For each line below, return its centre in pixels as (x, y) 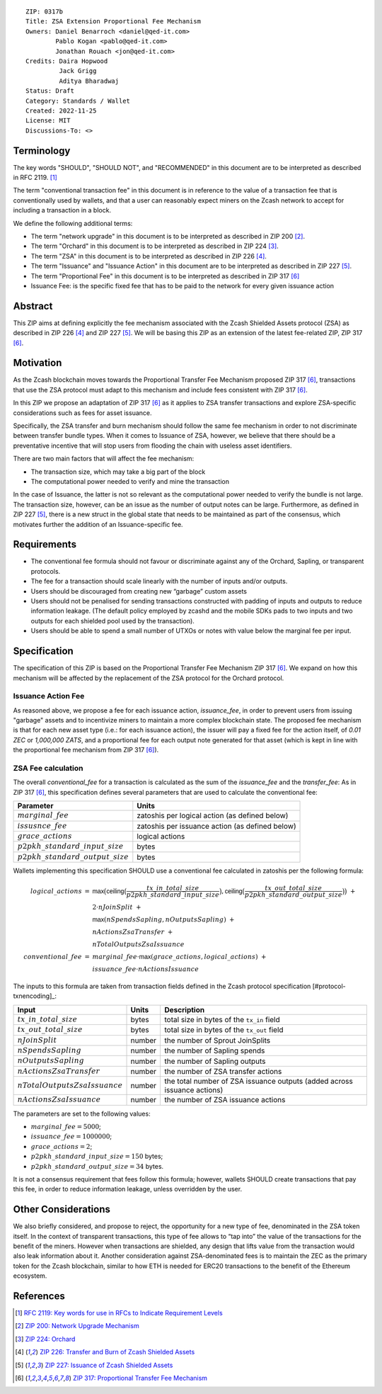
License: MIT (48, 121)
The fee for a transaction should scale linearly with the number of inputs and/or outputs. (159, 582)
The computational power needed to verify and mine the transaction (130, 481)
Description (185, 1009)
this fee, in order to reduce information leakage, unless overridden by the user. (128, 1189)
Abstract (33, 306)
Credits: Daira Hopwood (67, 61)
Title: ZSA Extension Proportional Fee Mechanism (114, 22)
